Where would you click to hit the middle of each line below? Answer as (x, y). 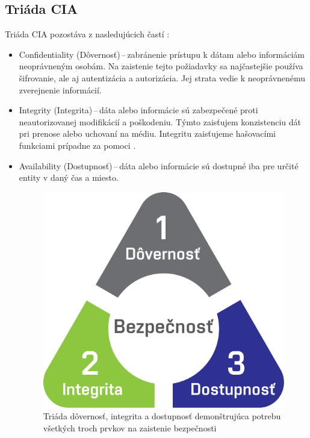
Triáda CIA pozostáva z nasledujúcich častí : (87, 34)
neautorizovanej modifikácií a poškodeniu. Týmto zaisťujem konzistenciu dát (160, 121)
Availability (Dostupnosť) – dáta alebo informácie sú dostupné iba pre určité (159, 165)
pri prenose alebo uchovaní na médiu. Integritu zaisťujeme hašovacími (147, 133)
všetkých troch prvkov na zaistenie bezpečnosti (130, 427)
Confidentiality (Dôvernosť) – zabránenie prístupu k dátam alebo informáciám (162, 54)
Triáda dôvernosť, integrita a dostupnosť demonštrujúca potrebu (162, 416)
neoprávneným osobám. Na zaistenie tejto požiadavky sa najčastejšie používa (161, 66)
